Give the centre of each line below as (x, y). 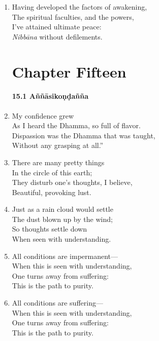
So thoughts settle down (49, 229)
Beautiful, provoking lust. (52, 192)
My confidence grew (43, 115)
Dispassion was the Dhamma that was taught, (84, 135)
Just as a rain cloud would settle (62, 209)
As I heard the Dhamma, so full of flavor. (76, 125)
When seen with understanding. (61, 239)
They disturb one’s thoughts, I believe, (72, 182)
